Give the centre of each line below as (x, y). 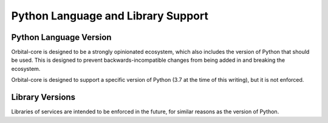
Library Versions (43, 97)
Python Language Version (61, 37)
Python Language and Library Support (110, 16)
